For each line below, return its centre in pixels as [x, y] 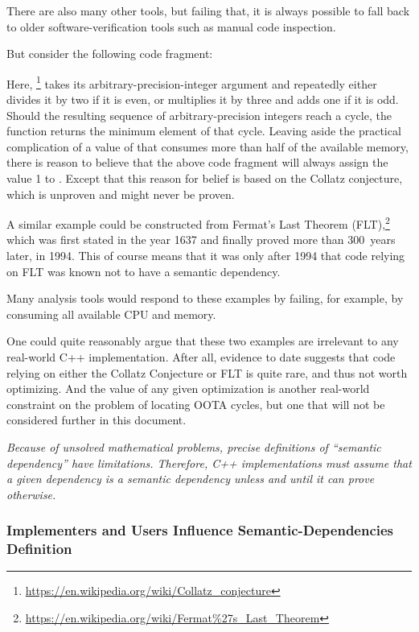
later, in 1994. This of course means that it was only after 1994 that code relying [206, 256]
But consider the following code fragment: [110, 54]
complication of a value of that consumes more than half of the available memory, [207, 146]
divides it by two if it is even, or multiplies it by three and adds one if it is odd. [203, 99]
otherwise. [31, 494]
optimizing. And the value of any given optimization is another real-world [188, 388]
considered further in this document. [97, 420]
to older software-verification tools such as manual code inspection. [171, 26]
